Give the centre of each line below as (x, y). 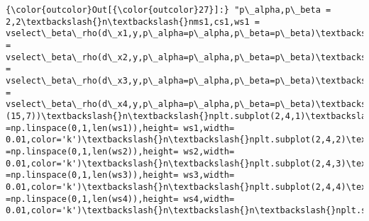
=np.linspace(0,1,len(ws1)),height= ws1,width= (120, 128)
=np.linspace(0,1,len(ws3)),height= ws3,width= (120, 175)
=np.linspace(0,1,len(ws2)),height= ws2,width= (120, 151)
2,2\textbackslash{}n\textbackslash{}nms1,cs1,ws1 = (133, 22)
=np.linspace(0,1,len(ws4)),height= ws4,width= (120, 199)
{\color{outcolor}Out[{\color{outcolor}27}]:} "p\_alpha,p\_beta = (169, 10)
